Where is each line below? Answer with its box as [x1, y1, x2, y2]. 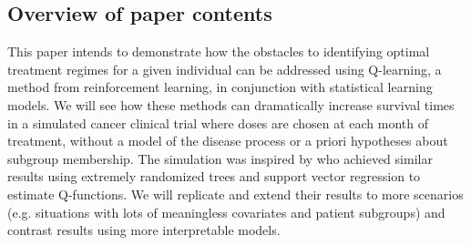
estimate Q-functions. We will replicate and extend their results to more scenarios [7, 184, 464, 203]
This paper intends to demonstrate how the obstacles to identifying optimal [7, 42, 430, 61]
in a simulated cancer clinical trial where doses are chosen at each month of [7, 113, 429, 132]
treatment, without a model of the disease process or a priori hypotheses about [7, 131, 448, 150]
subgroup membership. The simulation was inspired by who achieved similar [7, 148, 433, 168]
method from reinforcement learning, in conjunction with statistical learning [7, 77, 433, 97]
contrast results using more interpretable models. [7, 220, 281, 240]
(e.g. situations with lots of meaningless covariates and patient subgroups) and [7, 202, 445, 221]
